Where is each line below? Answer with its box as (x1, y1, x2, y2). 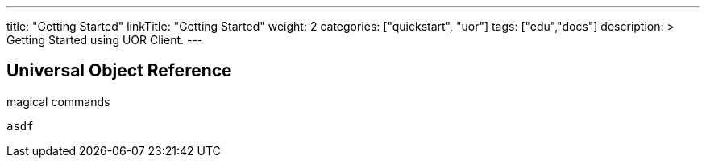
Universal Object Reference (6, 60, 232, 81)
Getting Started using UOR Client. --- (6, 33, 203, 47)
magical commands (6, 94, 110, 109)
